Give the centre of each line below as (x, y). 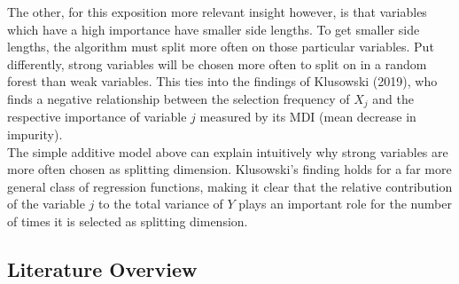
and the (393, 98)
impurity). (35, 134)
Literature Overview (102, 268)
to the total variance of (161, 204)
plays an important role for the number (345, 204)
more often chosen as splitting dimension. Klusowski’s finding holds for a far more (229, 169)
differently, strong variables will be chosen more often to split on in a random (217, 63)
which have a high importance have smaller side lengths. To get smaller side (214, 29)
